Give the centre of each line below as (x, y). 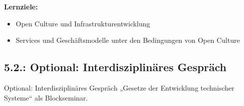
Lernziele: (21, 6)
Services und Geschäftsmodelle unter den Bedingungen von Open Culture (128, 40)
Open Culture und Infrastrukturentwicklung (83, 23)
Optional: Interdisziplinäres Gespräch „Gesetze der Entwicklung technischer (119, 87)
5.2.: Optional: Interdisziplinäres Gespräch (115, 67)
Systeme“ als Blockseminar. (46, 97)
